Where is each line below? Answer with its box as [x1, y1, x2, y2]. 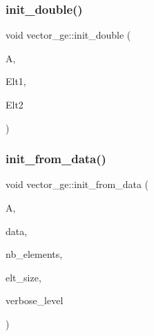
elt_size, [6, 270, 41, 284]
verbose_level [6, 293, 64, 308]
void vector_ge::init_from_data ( [6, 177, 148, 192]
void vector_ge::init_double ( [6, 28, 131, 42]
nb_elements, [6, 247, 63, 261]
